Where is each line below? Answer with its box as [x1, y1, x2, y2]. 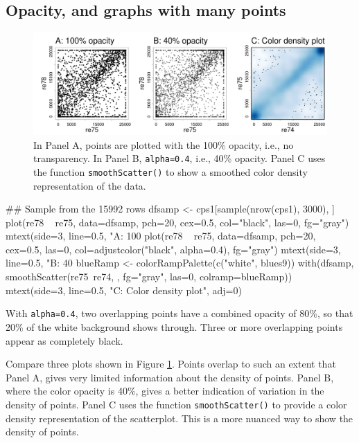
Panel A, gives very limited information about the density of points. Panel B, [6, 370, 334, 384]
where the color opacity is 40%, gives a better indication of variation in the [6, 383, 324, 398]
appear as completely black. [6, 333, 123, 347]
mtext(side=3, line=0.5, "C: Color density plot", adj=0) [6, 282, 242, 297]
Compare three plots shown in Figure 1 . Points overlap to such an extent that [6, 356, 336, 371]
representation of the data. [33, 178, 146, 192]
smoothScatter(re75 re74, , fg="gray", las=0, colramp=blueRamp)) [6, 269, 292, 284]
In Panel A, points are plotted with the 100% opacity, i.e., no [33, 137, 294, 152]
